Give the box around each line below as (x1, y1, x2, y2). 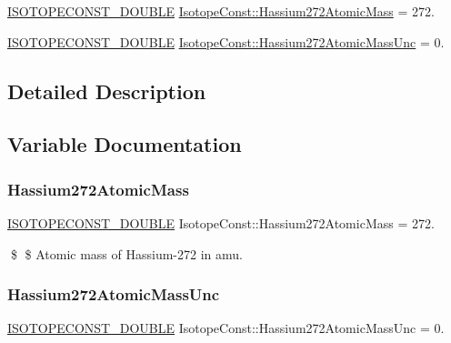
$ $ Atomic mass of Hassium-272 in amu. (10, 244, 243, 263)
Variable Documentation (7, 130, 242, 158)
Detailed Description (7, 76, 206, 105)
